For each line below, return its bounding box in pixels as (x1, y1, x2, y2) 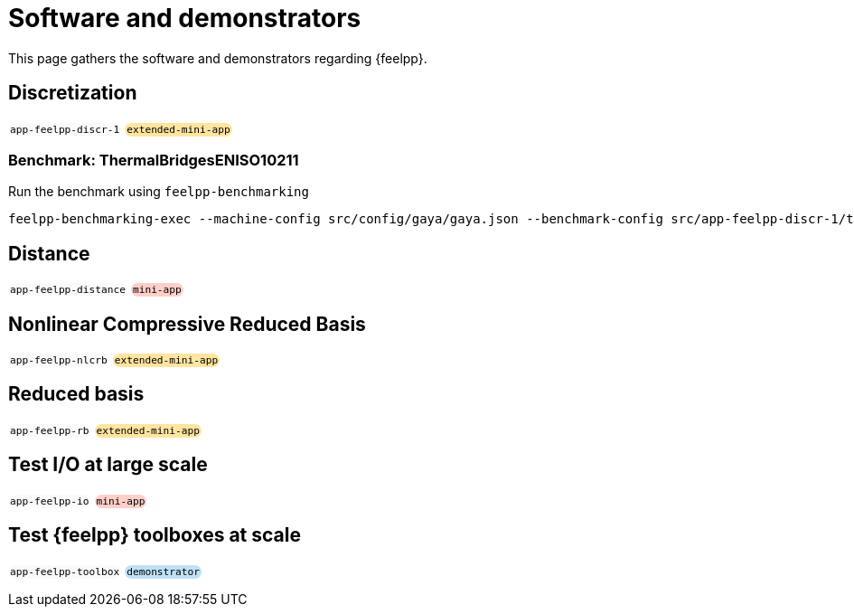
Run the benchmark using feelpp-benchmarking (8, 184, 309, 200)
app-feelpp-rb (10, 424, 89, 437)
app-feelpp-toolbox (10, 565, 120, 578)
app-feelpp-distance (10, 284, 126, 297)
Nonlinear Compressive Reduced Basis (8, 312, 366, 335)
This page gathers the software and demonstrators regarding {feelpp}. (8, 50, 427, 66)
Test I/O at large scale (8, 453, 208, 477)
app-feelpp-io (10, 495, 89, 507)
